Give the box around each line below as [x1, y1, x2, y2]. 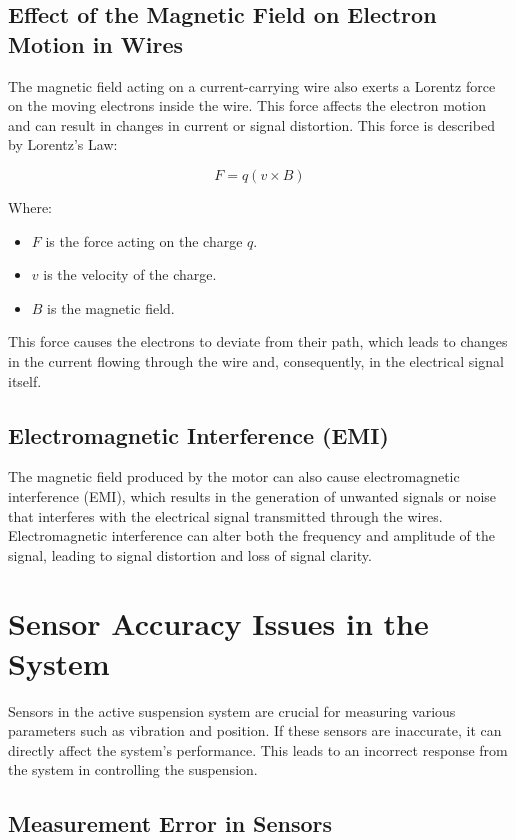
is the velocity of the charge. [43, 264, 217, 285]
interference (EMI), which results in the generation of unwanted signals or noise [8, 485, 497, 506]
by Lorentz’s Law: [8, 134, 118, 155]
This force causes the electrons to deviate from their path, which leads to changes [8, 331, 508, 352]
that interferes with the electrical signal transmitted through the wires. [8, 505, 443, 526]
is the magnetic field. [47, 297, 175, 318]
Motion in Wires [8, 28, 184, 59]
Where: [8, 196, 52, 217]
